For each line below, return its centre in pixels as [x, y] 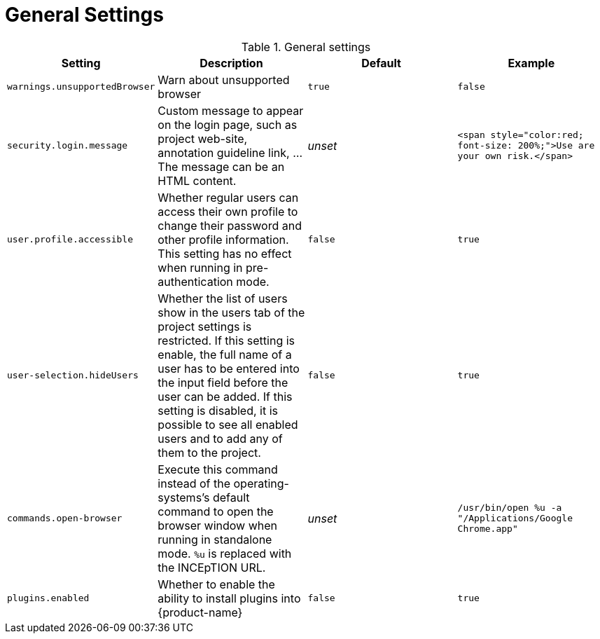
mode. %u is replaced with [225, 553]
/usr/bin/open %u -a [510, 508]
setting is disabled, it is [218, 410]
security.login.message [68, 146]
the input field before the [223, 382]
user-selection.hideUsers [73, 376]
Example [531, 63]
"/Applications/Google [515, 518]
